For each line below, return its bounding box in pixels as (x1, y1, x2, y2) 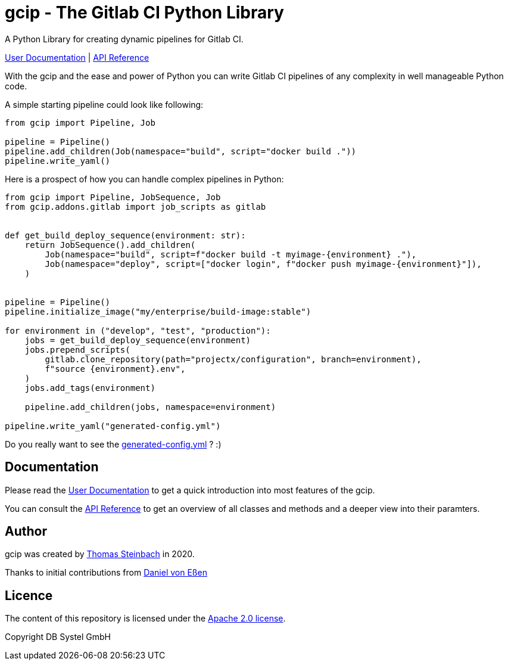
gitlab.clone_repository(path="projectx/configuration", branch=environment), (45, 354, 422, 364)
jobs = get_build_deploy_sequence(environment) (24, 335, 251, 345)
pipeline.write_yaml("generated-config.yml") (5, 421, 221, 431)
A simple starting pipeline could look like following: (5, 99, 204, 110)
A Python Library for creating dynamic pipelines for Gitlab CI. (5, 33, 244, 44)
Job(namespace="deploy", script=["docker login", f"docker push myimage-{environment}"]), (45, 259, 482, 269)
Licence (5, 588, 53, 603)
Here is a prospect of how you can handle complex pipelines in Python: (5, 173, 284, 184)
